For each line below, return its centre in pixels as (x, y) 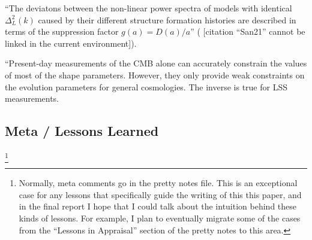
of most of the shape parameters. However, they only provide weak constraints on (155, 75)
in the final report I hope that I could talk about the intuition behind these (158, 206)
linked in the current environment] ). (71, 43)
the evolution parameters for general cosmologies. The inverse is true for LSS (146, 86)
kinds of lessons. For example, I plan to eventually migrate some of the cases (160, 218)
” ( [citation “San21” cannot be (248, 31)
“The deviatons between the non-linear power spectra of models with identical (148, 8)
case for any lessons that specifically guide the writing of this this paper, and (160, 194)
